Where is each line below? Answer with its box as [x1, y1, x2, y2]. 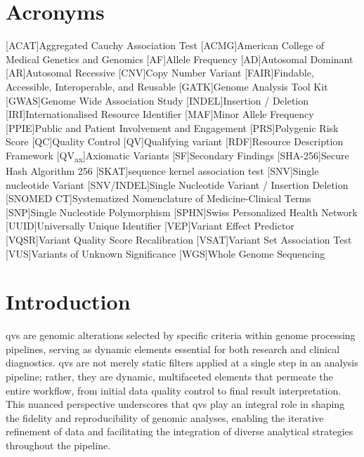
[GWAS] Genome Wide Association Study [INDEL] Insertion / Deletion [6, 93, 309, 107]
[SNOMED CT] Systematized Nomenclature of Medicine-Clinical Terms [6, 191, 311, 206]
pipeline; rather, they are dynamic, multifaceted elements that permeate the [6, 369, 333, 384]
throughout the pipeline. [6, 438, 111, 453]
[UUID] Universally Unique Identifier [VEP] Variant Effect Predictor [6, 218, 294, 233]
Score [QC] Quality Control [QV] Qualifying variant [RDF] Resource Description [6, 134, 344, 149]
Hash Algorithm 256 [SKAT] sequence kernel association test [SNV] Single [6, 164, 319, 178]
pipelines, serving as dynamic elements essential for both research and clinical [6, 341, 340, 356]
